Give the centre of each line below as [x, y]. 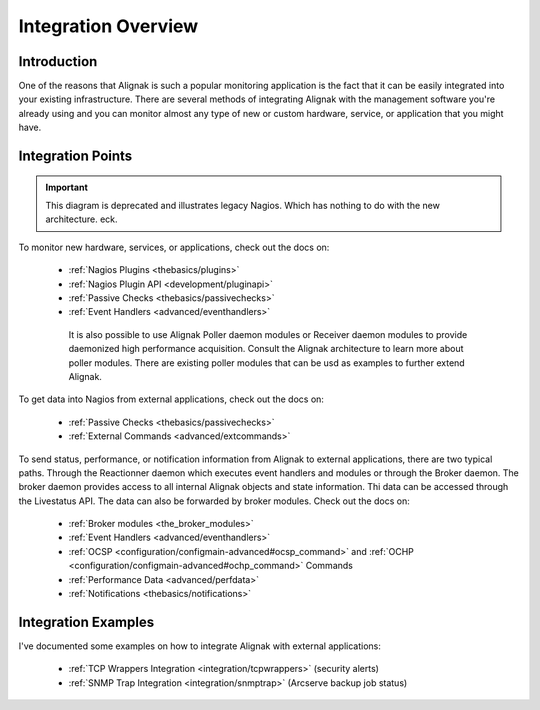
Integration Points [75, 156]
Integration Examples [86, 621]
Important [67, 187]
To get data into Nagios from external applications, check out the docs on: [171, 399]
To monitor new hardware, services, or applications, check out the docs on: [174, 247]
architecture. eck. [82, 219]
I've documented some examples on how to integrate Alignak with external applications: [200, 646]
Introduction [58, 61]
